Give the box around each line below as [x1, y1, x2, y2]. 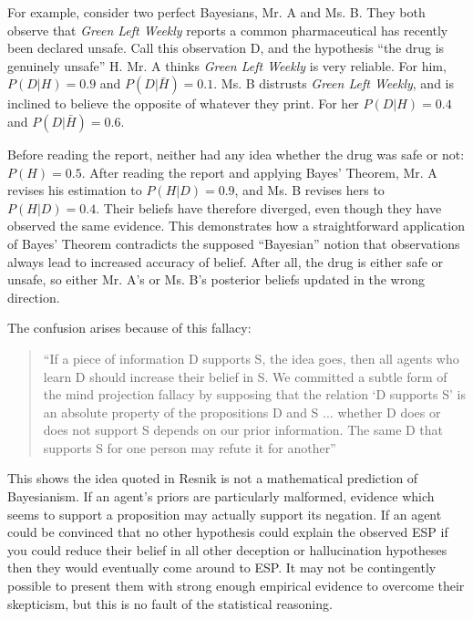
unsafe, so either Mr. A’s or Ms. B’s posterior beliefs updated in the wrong [7, 270, 425, 289]
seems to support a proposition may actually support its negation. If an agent [7, 504, 442, 523]
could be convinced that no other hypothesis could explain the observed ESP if [7, 522, 448, 542]
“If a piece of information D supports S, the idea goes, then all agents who [43, 348, 459, 367]
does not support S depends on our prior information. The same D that [43, 420, 444, 439]
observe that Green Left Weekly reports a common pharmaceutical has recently [7, 20, 448, 39]
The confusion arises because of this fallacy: [7, 318, 252, 337]
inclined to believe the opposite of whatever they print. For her [7, 94, 359, 113]
